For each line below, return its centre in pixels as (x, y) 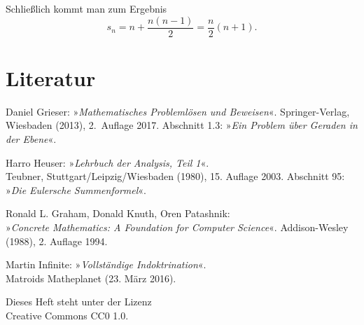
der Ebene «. (31, 138)
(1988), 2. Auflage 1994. (57, 241)
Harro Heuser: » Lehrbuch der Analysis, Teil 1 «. (107, 162)
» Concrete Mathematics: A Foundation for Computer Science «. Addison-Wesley (177, 227)
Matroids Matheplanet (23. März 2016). (91, 278)
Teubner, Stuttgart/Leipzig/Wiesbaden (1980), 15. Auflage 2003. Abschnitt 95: (175, 176)
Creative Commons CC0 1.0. (67, 315)
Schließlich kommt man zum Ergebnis (86, 8)
